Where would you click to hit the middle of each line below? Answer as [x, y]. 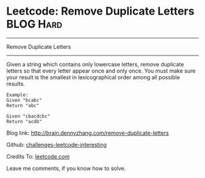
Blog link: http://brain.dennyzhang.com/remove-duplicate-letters [88, 133]
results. [16, 84]
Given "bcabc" [24, 100]
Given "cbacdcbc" [28, 116]
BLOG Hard [34, 24]
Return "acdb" [24, 121]
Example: [17, 95]
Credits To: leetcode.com [38, 156]
